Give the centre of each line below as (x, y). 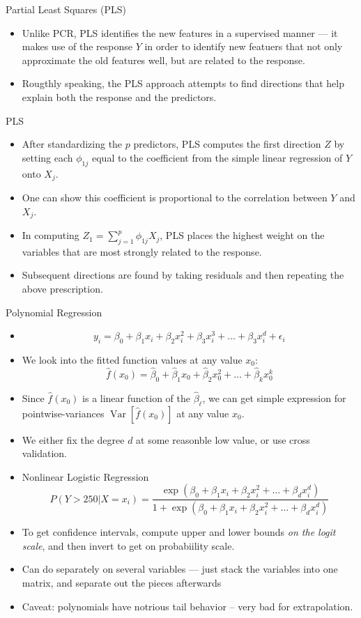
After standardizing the (72, 144)
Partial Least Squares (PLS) (66, 9)
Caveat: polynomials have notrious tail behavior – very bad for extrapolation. (187, 606)
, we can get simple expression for (274, 397)
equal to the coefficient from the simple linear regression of (217, 157)
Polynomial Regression (54, 312)
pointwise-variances (63, 413)
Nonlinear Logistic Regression (85, 476)
